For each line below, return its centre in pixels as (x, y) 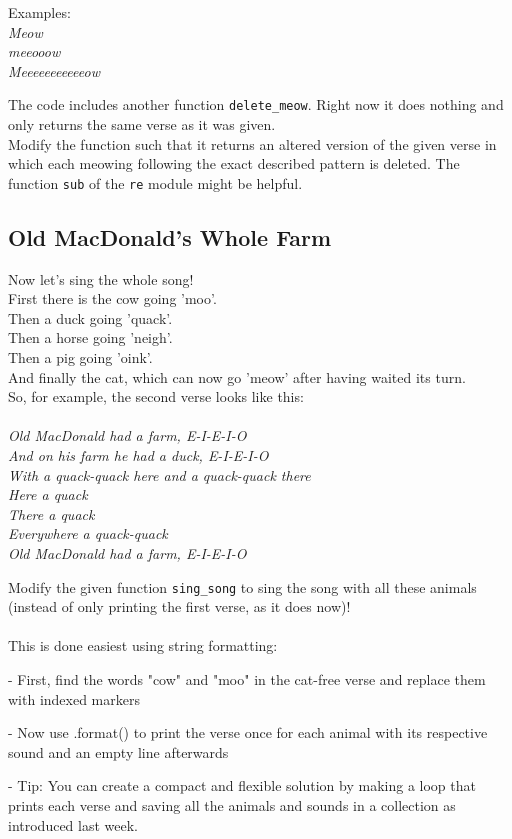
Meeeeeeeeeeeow (54, 70)
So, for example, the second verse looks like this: (156, 396)
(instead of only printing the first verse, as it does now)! (179, 606)
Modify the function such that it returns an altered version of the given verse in (252, 143)
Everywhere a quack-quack (88, 533)
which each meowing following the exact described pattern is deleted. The (234, 163)
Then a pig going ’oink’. (80, 357)
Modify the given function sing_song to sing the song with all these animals (242, 586)
